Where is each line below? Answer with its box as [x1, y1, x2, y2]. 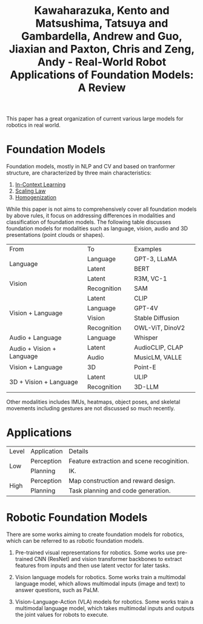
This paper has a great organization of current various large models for [6, 115, 184, 122]
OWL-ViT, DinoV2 [134, 324, 185, 332]
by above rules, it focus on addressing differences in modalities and [6, 212, 176, 219]
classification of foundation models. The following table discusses [6, 219, 171, 226]
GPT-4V [134, 304, 159, 313]
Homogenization [15, 194, 56, 201]
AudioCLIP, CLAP [134, 344, 184, 352]
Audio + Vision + [9, 345, 56, 353]
